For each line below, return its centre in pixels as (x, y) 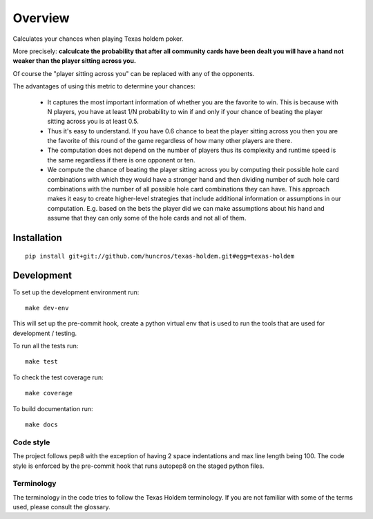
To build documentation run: (53, 408)
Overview (41, 18)
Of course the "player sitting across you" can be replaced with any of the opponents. (134, 73)
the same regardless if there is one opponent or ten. (121, 160)
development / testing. (45, 333)
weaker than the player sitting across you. (74, 61)
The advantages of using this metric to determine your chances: (104, 86)
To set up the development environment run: (76, 292)
